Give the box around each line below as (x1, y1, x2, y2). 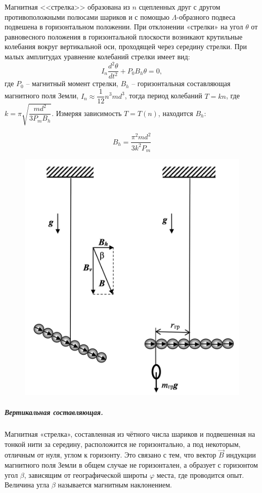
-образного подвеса (177, 11, 236, 22)
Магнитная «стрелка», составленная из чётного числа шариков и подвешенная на (5, 429, 255, 439)
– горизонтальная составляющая (132, 78, 231, 89)
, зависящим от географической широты (24, 469, 148, 480)
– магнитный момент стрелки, (26, 78, 118, 89)
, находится (158, 107, 193, 118)
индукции (226, 449, 256, 460)
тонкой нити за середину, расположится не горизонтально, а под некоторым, (5, 438, 241, 449)
